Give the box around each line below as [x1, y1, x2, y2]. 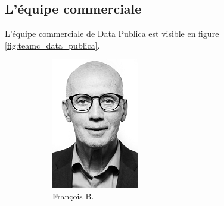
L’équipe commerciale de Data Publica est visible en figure [5, 27, 219, 40]
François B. [52, 189, 94, 202]
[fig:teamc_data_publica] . [5, 39, 100, 51]
